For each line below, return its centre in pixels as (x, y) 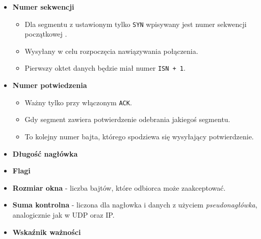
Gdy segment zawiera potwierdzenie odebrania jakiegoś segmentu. (127, 119)
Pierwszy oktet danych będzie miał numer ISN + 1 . (105, 68)
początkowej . (46, 34)
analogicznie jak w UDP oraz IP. (63, 214)
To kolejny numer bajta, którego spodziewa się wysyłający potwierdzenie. (139, 136)
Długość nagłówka (45, 153)
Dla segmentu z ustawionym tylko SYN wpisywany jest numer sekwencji (136, 24)
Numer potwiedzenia (50, 85)
